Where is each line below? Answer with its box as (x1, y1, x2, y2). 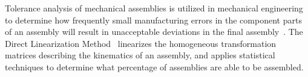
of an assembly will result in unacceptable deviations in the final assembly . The (5, 25, 303, 38)
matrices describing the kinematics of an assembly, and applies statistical (5, 49, 275, 61)
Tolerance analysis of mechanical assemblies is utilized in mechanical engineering (5, 2, 303, 14)
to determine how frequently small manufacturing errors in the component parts (5, 13, 302, 26)
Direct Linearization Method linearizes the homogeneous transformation (5, 37, 277, 49)
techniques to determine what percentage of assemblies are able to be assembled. (5, 60, 304, 73)
